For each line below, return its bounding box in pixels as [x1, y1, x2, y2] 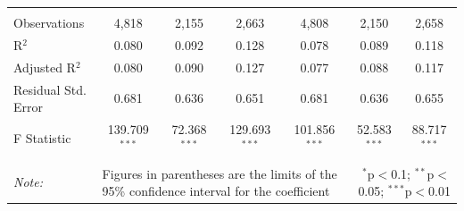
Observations [13, 13, 85, 31]
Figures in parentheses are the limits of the [102, 164, 337, 182]
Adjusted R [13, 57, 76, 76]
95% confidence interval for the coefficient [102, 181, 330, 200]
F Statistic [13, 128, 71, 147]
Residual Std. [13, 80, 87, 98]
